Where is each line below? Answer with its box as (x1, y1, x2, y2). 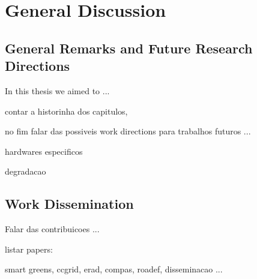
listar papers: (5, 242, 53, 255)
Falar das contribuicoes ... (5, 223, 100, 235)
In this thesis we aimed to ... (5, 84, 110, 97)
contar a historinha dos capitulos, (5, 104, 128, 117)
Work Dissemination (5, 194, 134, 213)
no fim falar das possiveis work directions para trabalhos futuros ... (5, 125, 251, 137)
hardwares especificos (5, 145, 83, 157)
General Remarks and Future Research (5, 38, 253, 57)
